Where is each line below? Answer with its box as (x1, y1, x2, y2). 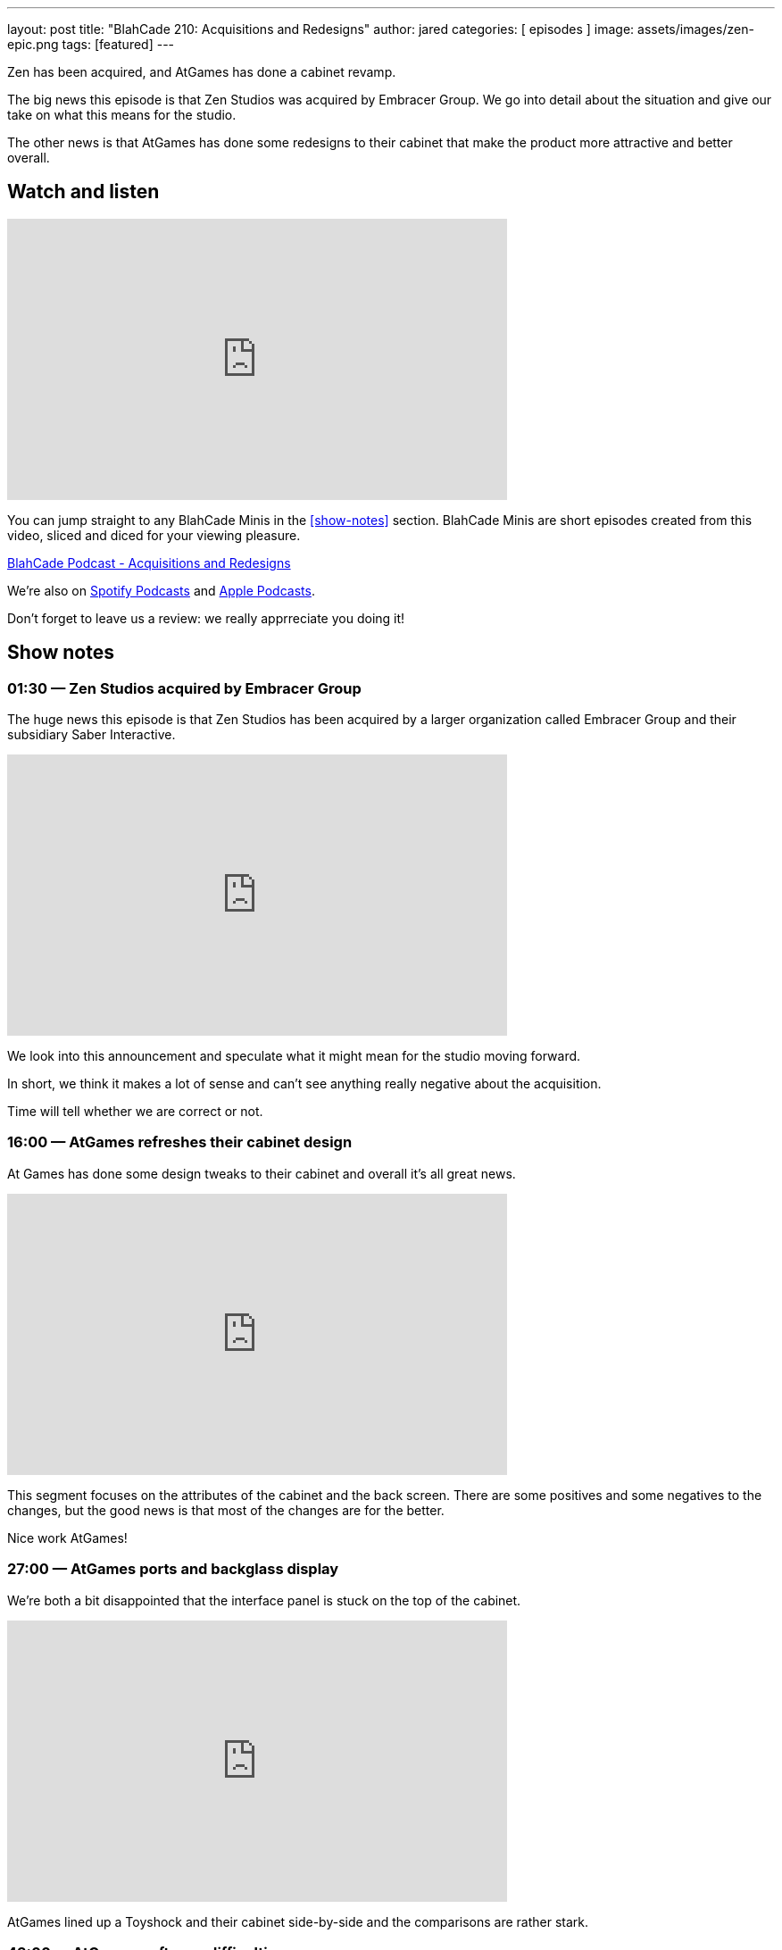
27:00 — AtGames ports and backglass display (7, 1560, 339, 1579)
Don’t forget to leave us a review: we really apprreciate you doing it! (7, 610, 405, 626)
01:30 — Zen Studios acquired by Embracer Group (7, 679, 362, 697)
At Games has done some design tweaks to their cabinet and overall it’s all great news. (7, 1165, 516, 1181)
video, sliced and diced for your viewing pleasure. (7, 527, 301, 543)
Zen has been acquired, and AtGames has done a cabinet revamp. (7, 64, 396, 79)
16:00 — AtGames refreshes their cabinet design (7, 1133, 353, 1152)
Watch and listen (7, 180, 160, 204)
